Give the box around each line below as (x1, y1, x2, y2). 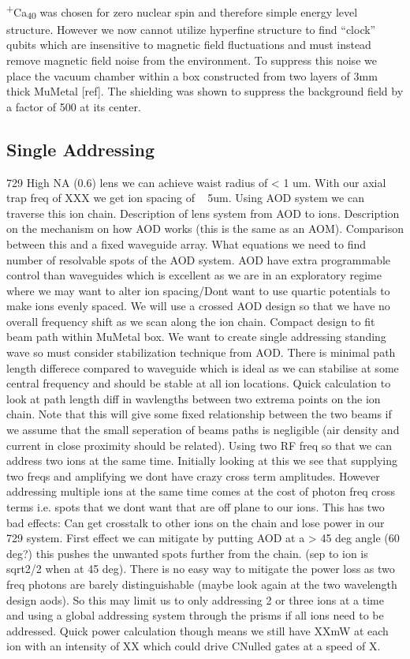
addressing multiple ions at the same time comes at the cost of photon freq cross (6, 483, 395, 500)
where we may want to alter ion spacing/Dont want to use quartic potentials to (6, 282, 390, 298)
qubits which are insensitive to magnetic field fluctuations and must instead (6, 36, 371, 53)
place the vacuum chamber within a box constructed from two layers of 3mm (6, 67, 378, 84)
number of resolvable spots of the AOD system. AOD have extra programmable (6, 251, 391, 268)
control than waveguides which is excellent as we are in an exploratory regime (6, 267, 382, 283)
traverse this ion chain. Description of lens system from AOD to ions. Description (6, 204, 400, 221)
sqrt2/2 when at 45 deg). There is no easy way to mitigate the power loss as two (6, 560, 395, 577)
